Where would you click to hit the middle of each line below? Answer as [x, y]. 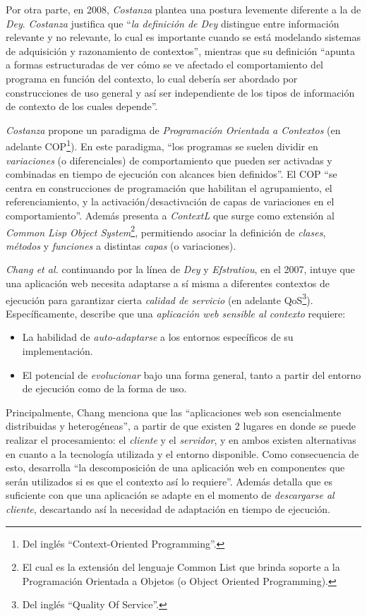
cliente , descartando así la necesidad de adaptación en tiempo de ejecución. [168, 508]
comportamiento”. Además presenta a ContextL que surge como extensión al [170, 215]
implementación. [58, 351]
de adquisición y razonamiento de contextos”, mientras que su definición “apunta [181, 50]
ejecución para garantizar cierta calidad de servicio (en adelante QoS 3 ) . [160, 298]
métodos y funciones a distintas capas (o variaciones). [121, 245]
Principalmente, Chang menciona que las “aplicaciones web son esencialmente [174, 412]
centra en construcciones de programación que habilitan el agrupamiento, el [169, 187]
